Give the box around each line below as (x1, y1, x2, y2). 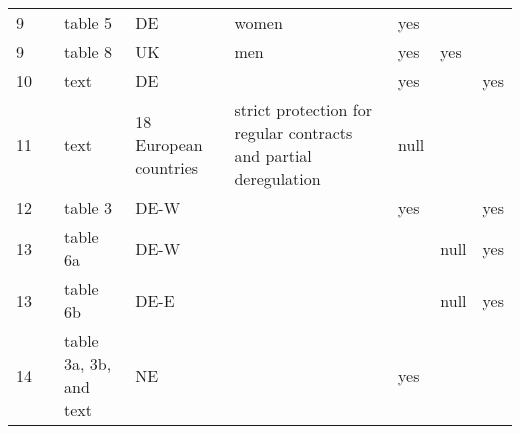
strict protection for (234, 98, 372, 121)
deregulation (234, 167, 321, 190)
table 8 (64, 40, 113, 63)
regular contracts (234, 121, 353, 144)
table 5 (64, 11, 113, 34)
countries (135, 155, 199, 179)
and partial (234, 144, 312, 167)
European (135, 132, 203, 156)
